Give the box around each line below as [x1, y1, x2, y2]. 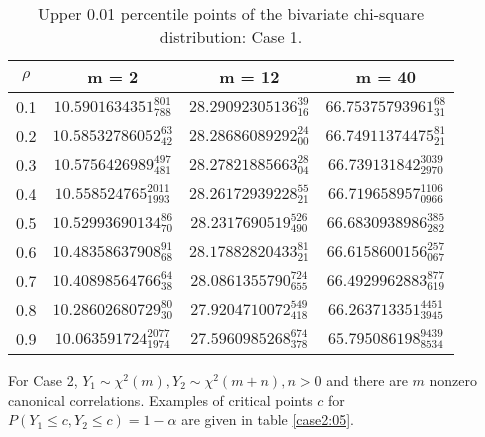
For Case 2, [8, 370, 78, 390]
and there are [326, 370, 408, 390]
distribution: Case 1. [159, 25, 303, 48]
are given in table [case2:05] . [181, 409, 354, 430]
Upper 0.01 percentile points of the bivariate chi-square [37, 2, 425, 25]
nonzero [429, 370, 478, 390]
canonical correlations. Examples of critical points [8, 389, 313, 410]
